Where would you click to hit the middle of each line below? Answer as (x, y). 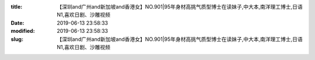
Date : (17, 22)
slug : (17, 39)
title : (17, 7)
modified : (23, 31)
